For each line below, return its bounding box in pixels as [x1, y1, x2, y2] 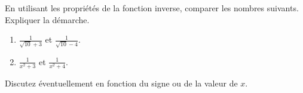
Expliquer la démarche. [5, 13, 90, 25]
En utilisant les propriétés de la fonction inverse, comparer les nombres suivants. [5, 2, 299, 14]
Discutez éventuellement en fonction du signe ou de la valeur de [5, 77, 238, 89]
